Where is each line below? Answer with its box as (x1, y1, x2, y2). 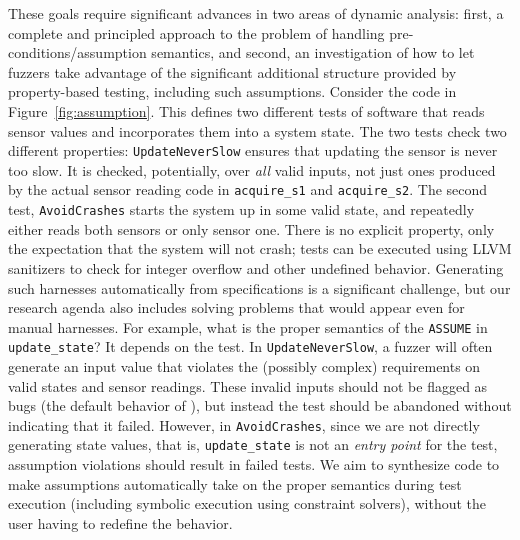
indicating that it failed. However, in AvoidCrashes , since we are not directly (8, 414, 480, 435)
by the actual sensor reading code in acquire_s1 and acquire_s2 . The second (8, 179, 488, 200)
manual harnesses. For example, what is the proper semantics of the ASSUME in (8, 316, 488, 337)
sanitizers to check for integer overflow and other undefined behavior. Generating (8, 257, 504, 278)
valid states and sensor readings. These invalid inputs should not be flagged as (8, 375, 488, 396)
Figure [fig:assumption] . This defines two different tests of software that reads (8, 100, 485, 121)
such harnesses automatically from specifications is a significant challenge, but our (8, 277, 511, 298)
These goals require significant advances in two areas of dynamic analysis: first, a (8, 3, 504, 23)
